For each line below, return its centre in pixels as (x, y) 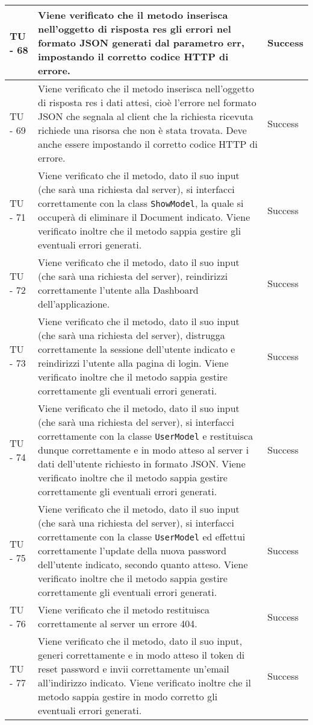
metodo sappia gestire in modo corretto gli (128, 696)
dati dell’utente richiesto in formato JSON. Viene (142, 464)
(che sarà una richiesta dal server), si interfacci (136, 189)
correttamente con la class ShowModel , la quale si (141, 203)
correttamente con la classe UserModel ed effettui (142, 537)
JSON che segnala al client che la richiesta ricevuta (146, 116)
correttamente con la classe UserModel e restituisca (146, 436)
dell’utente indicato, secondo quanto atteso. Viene (143, 564)
